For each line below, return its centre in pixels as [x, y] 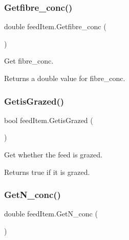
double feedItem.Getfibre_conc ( [55, 26]
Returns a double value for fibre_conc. [65, 78]
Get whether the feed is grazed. [53, 154]
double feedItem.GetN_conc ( [51, 214]
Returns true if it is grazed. [47, 172]
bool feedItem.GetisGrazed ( [49, 120]
